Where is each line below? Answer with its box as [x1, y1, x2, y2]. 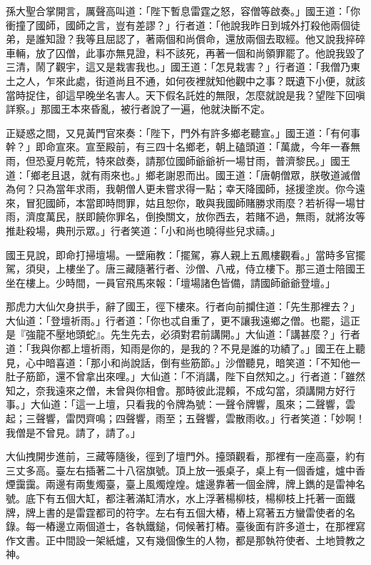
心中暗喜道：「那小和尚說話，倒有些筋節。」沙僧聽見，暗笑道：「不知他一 [25, 355, 360, 370]
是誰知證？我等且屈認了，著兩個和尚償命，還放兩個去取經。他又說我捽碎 [25, 31, 365, 46]
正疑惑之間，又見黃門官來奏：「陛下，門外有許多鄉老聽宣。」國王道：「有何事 [6, 125, 360, 140]
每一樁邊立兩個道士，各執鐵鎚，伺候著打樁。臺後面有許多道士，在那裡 [25, 519, 355, 534]
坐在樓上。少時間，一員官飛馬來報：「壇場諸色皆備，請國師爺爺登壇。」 [6, 275, 335, 290]
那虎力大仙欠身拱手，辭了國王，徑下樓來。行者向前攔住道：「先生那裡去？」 [6, 299, 360, 314]
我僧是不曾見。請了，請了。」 [6, 424, 141, 439]
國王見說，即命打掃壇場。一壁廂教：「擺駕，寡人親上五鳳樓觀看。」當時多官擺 [6, 247, 365, 262]
